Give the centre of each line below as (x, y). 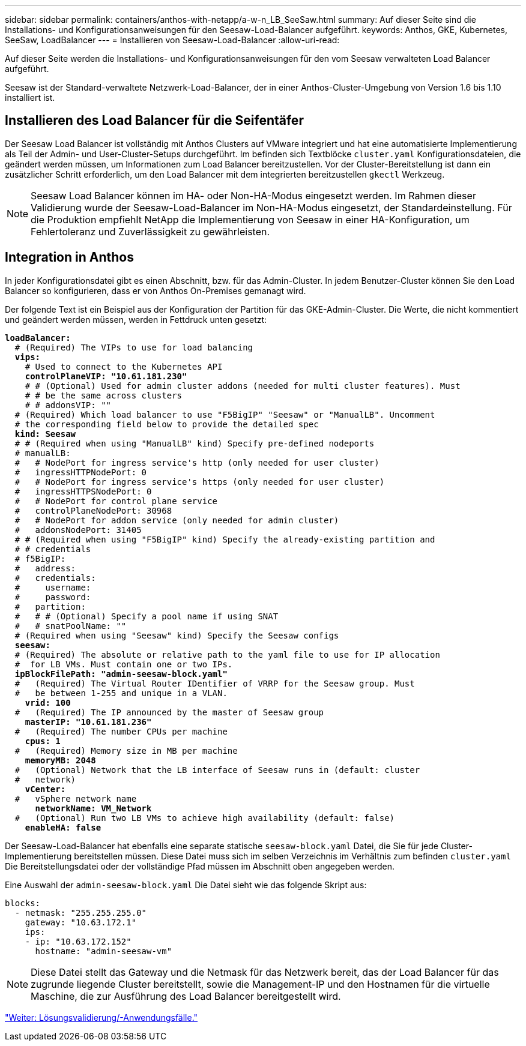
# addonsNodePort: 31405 (78, 530)
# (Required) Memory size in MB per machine (126, 750)
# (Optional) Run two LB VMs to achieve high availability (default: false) (205, 818)
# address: (45, 568)
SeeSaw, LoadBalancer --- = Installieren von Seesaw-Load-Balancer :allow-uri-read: (172, 40)
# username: (53, 587)
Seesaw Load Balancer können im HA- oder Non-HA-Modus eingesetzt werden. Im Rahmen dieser (253, 195)
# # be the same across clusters (104, 395)
